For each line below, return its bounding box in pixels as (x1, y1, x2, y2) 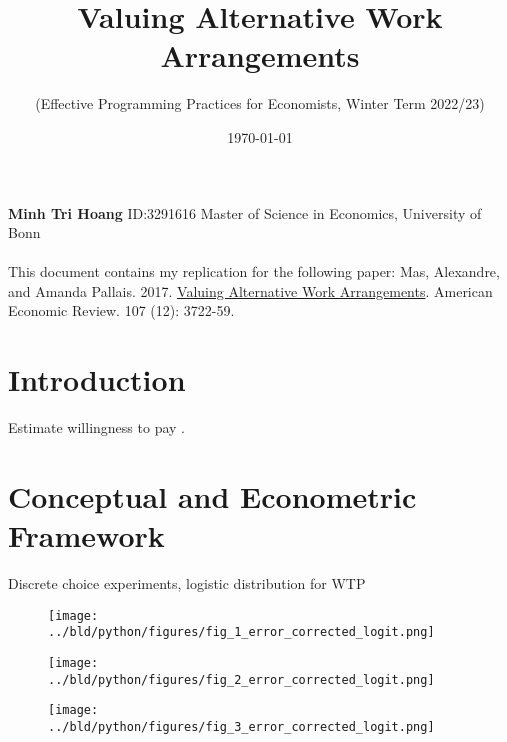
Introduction (8, 359, 186, 400)
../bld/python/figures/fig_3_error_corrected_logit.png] (48, 719, 435, 734)
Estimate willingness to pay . (8, 417, 185, 438)
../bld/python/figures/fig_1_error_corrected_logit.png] (48, 625, 435, 640)
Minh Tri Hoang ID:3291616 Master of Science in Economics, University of (8, 202, 482, 223)
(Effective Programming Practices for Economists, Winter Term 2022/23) (35, 93, 485, 114)
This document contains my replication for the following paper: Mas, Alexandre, (8, 261, 500, 282)
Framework (8, 515, 165, 556)
